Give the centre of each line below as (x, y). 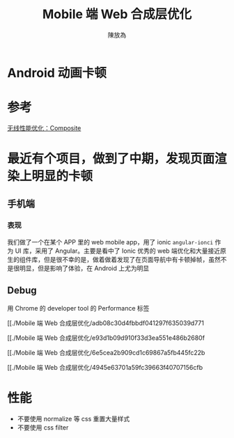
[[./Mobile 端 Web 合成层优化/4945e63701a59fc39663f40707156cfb (105, 367)
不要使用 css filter (43, 427)
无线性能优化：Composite (44, 128)
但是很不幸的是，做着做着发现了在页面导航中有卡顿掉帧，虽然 (132, 259)
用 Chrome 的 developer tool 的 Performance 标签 (78, 308)
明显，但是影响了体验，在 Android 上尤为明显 (84, 268)
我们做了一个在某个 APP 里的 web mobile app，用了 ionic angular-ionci (110, 242)
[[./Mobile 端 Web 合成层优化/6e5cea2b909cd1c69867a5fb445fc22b (106, 352)
